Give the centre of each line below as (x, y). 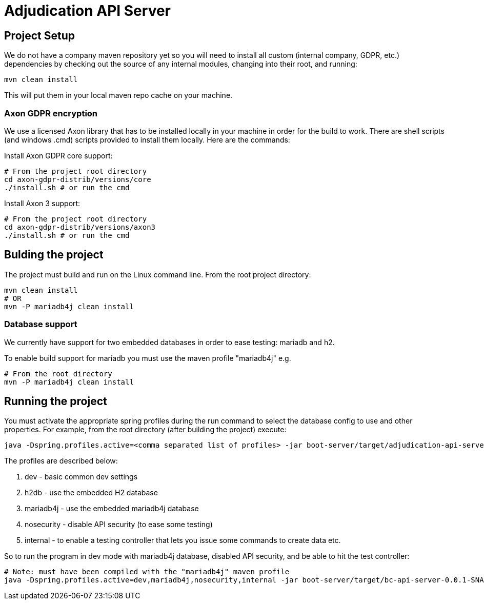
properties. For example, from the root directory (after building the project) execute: (145, 430)
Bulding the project (54, 255)
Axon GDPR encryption (51, 113)
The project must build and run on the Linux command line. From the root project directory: (158, 274)
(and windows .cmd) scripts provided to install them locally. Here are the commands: (147, 139)
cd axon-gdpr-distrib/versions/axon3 (80, 227)
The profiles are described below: (61, 461)
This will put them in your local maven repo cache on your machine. (118, 95)
